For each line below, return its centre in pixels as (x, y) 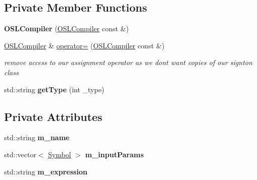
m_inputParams (114, 154)
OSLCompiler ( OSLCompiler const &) (66, 28)
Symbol (60, 154)
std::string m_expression (46, 171)
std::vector (20, 154)
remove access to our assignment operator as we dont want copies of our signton (128, 62)
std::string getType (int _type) (54, 89)
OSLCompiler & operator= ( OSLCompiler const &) (84, 45)
